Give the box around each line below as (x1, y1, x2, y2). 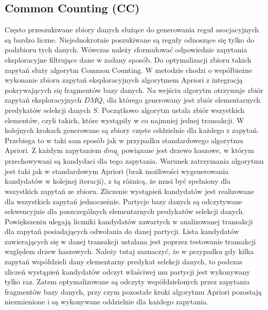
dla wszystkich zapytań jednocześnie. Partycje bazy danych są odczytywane (5, 196, 242, 206)
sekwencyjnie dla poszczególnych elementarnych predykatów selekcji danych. (5, 206, 245, 217)
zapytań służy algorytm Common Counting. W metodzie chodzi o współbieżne (5, 64, 252, 75)
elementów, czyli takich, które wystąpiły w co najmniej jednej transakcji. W (5, 114, 244, 125)
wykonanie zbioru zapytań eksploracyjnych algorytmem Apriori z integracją (5, 74, 243, 85)
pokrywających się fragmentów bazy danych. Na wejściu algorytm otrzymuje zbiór (5, 84, 263, 95)
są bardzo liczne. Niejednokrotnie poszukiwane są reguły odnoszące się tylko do (5, 34, 255, 45)
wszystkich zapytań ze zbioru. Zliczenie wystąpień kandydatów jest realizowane (5, 185, 255, 196)
